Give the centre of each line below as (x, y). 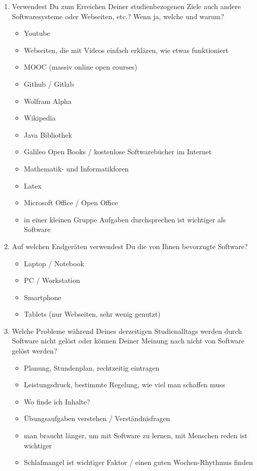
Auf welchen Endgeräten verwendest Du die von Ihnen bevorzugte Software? (130, 246)
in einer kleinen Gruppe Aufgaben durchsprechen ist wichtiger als (125, 219)
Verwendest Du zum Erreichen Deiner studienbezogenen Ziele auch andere (126, 6)
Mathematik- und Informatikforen (76, 168)
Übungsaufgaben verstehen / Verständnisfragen (97, 418)
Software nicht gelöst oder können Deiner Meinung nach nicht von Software (128, 341)
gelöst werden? (35, 351)
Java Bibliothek (48, 134)
